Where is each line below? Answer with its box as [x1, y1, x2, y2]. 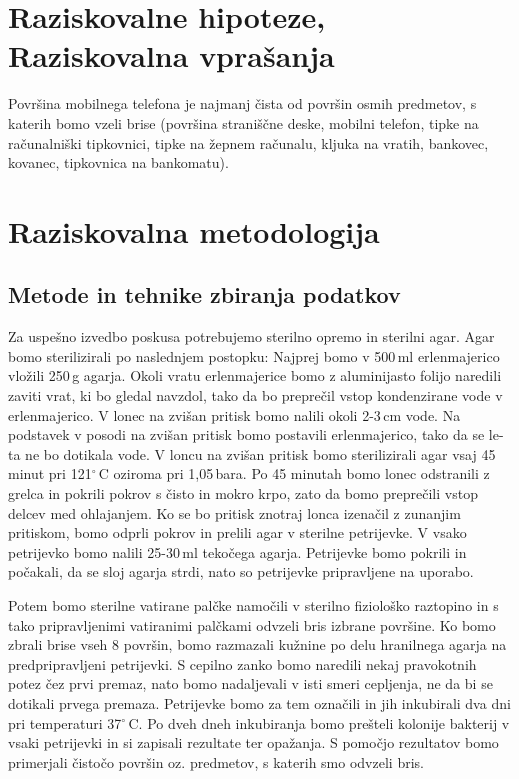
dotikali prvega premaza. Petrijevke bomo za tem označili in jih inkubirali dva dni [8, 692, 511, 713]
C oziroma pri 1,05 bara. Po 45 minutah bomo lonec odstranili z [98, 463, 490, 484]
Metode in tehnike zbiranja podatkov [8, 279, 401, 310]
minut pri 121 [8, 463, 92, 484]
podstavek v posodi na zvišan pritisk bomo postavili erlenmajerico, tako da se [8, 424, 485, 445]
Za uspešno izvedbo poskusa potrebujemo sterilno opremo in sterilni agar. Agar [8, 326, 495, 347]
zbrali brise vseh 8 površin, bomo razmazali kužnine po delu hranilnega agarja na [8, 634, 507, 655]
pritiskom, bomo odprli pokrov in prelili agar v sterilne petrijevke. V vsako [8, 522, 467, 543]
